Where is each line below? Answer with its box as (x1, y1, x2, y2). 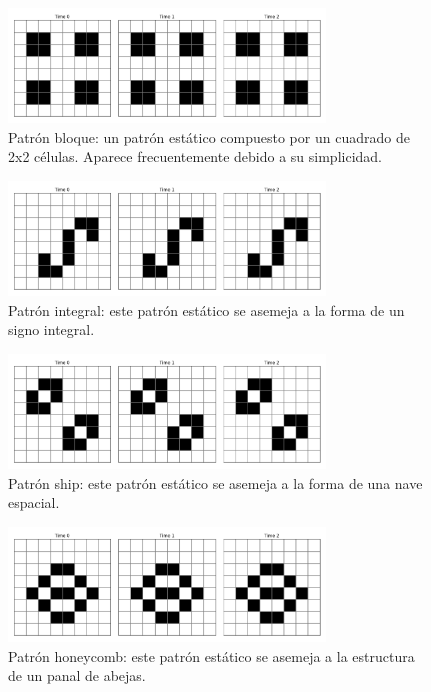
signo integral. (8, 319, 95, 340)
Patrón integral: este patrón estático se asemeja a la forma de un (8, 299, 405, 320)
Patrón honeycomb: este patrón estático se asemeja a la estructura (8, 645, 415, 666)
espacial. (8, 492, 60, 513)
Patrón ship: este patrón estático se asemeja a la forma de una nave (8, 472, 423, 493)
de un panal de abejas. (8, 665, 146, 686)
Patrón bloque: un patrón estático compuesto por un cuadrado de (8, 126, 410, 147)
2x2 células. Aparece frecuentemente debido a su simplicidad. (8, 146, 383, 167)
